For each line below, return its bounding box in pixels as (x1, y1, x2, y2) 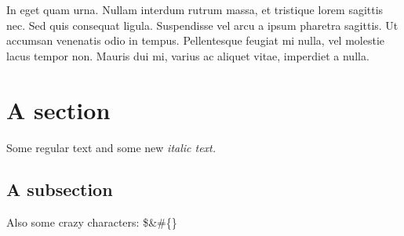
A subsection (6, 177, 113, 202)
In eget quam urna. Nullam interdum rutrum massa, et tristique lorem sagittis (6, 2, 384, 17)
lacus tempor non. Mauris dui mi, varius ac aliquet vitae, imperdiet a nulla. (6, 47, 369, 64)
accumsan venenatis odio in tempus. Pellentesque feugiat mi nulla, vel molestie (6, 32, 384, 49)
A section (6, 93, 111, 125)
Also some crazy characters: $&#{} (6, 214, 177, 231)
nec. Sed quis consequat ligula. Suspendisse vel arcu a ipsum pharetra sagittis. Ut (6, 16, 399, 33)
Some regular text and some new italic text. (6, 139, 217, 155)
